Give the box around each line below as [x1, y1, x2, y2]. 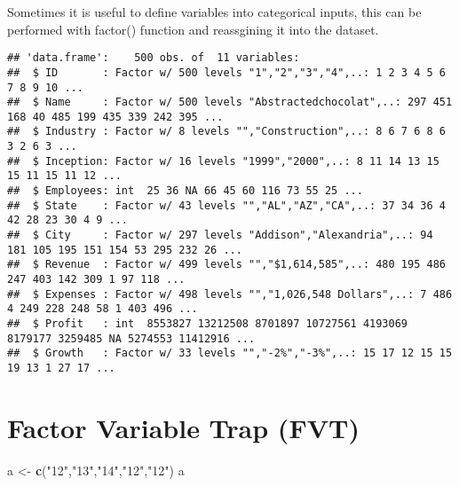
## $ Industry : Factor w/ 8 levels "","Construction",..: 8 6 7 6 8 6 [7, 125, 446, 138]
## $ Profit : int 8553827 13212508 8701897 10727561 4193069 [7, 317, 408, 330]
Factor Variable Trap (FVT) [7, 409, 360, 445]
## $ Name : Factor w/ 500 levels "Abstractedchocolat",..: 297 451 [7, 96, 453, 109]
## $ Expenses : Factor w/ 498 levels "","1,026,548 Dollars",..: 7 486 [7, 287, 453, 301]
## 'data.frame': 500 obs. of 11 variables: [7, 51, 300, 65]
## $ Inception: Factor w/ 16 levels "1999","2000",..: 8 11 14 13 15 [7, 154, 439, 168]
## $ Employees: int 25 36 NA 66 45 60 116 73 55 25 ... [7, 184, 363, 198]
